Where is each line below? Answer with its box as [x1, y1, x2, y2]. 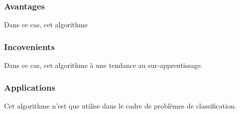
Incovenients [4, 40, 55, 53]
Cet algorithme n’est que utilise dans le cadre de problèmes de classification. [4, 100, 237, 111]
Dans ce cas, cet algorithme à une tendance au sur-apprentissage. [4, 60, 203, 70]
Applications [4, 81, 55, 93]
